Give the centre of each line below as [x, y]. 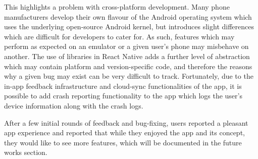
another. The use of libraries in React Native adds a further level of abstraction [127, 56]
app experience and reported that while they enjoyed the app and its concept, [124, 132]
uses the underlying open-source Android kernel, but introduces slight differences [129, 26]
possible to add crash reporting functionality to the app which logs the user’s [123, 96]
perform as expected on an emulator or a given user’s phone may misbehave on [126, 46]
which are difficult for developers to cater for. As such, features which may [119, 36]
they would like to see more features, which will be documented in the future [123, 142]
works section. [26, 152]
